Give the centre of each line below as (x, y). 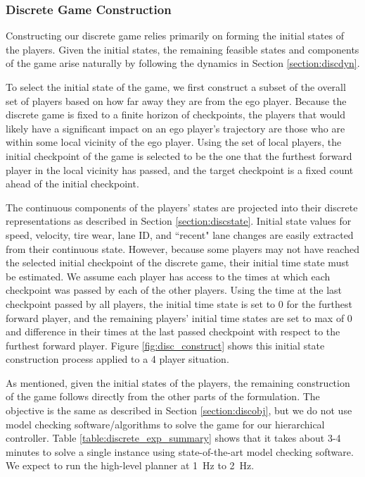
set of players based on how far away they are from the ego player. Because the (176, 100)
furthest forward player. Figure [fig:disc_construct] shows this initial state (165, 345)
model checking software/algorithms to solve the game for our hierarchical (165, 424)
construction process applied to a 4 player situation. (117, 359)
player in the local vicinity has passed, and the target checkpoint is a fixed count (180, 169)
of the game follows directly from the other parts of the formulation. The (163, 396)
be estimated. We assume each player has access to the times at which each (168, 276)
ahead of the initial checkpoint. (72, 184)
